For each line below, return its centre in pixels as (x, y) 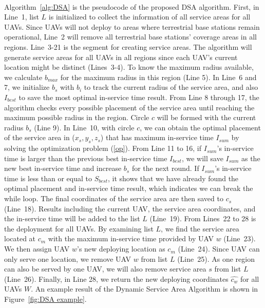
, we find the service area (200, 228)
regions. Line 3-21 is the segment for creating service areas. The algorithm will (128, 46)
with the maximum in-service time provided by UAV (131, 238)
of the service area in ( (40, 137)
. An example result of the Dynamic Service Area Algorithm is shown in (145, 289)
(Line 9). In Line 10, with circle (84, 127)
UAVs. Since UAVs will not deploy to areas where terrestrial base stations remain (132, 26)
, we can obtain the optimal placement (200, 127)
